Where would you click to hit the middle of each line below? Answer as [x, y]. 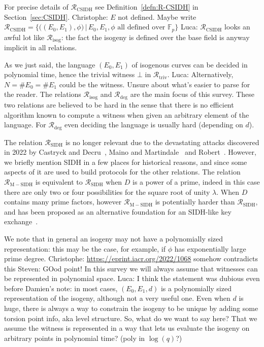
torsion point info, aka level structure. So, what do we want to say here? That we [131, 318]
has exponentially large [210, 248]
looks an [237, 27]
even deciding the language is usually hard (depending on [154, 125]
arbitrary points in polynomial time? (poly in [75, 338]
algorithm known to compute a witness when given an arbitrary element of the [127, 114]
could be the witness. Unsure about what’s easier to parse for [155, 84]
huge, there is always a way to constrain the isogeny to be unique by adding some [131, 308]
